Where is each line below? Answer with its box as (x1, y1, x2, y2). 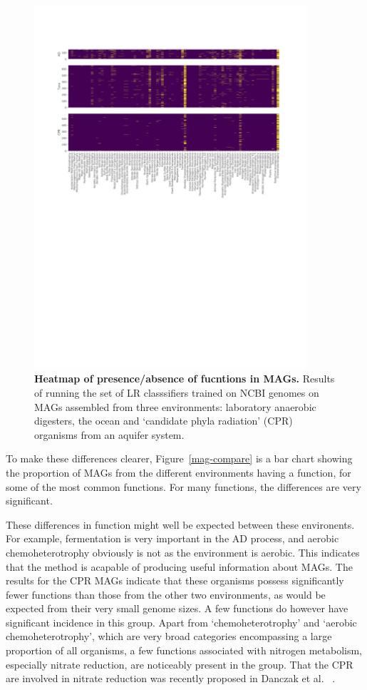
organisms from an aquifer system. (34, 427, 185, 442)
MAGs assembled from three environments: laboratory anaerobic (34, 399, 316, 414)
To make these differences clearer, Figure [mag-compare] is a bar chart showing (6, 451, 353, 466)
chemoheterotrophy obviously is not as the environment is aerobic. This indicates (6, 544, 360, 559)
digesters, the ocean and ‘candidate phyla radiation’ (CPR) (34, 413, 293, 428)
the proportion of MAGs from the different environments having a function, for (6, 465, 351, 480)
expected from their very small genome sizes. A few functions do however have (6, 601, 348, 616)
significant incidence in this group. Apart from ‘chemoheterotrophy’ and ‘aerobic (6, 614, 357, 629)
